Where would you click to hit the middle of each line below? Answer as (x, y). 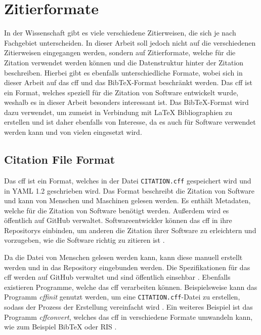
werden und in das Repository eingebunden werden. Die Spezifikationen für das (127, 267)
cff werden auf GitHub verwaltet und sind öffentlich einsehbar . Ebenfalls (117, 277)
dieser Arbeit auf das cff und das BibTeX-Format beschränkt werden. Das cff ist (128, 82)
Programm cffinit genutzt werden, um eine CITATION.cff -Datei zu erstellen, (122, 297)
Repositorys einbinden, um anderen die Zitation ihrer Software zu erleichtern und (130, 230)
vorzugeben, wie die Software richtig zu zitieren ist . (84, 240)
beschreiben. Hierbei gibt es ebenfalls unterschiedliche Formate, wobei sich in (123, 72)
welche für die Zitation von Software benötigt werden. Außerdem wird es (117, 210)
